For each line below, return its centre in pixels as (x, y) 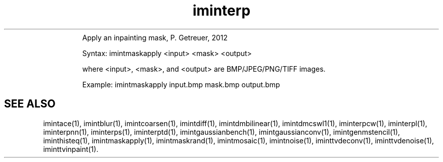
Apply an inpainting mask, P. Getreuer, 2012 (155, 37)
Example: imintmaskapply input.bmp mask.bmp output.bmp (181, 84)
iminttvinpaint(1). (71, 149)
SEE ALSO (30, 104)
